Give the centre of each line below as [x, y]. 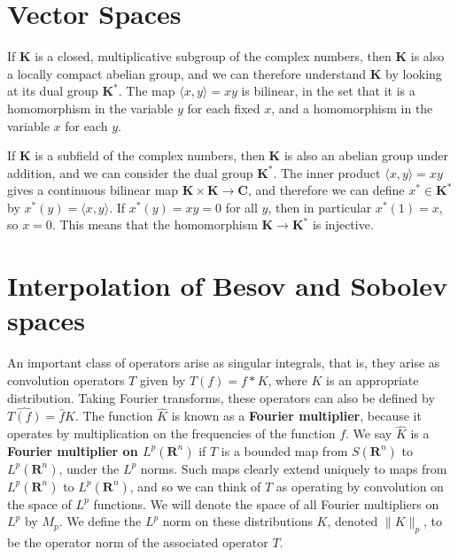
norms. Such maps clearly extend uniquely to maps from [294, 468]
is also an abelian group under [366, 155]
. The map [147, 91]
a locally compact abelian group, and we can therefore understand [187, 73]
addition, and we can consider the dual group [130, 172]
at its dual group [53, 91]
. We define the [100, 521]
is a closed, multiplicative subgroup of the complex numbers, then [213, 56]
